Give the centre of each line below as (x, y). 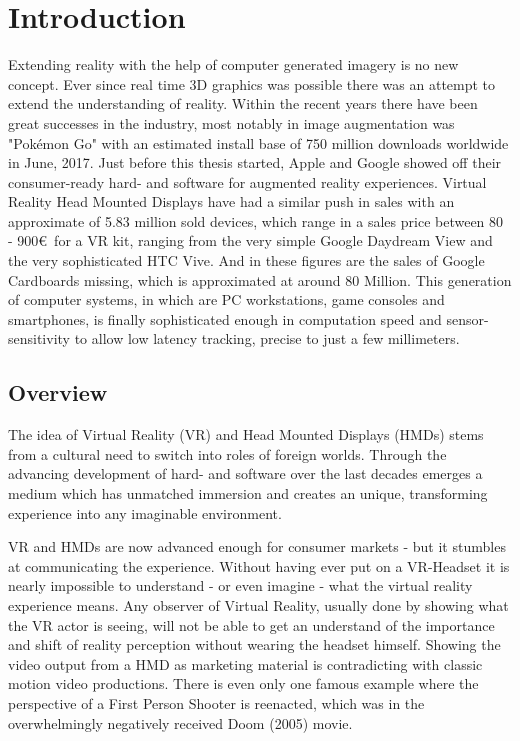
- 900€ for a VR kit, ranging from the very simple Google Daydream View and (250, 240)
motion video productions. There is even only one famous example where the (243, 683)
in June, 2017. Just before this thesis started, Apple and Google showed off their (255, 162)
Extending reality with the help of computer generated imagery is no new (233, 64)
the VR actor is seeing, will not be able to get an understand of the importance (251, 624)
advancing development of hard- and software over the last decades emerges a (245, 473)
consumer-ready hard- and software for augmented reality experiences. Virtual (247, 181)
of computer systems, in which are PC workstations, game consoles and (226, 299)
